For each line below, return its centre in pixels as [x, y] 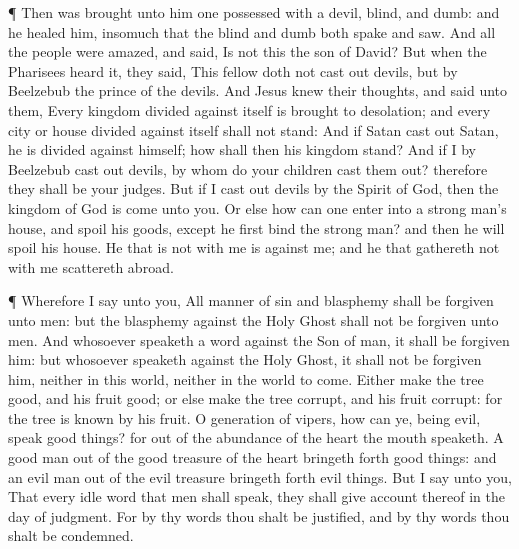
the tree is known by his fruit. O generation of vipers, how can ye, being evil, [244, 417]
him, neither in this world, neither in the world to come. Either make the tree [246, 378]
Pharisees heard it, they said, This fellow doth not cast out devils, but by [233, 70]
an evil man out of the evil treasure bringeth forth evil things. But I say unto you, [260, 476]
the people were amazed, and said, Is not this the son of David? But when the [247, 51]
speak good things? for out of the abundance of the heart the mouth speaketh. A [256, 437]
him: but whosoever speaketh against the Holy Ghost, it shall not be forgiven [245, 359]
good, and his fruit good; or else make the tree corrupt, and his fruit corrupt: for [255, 398]
